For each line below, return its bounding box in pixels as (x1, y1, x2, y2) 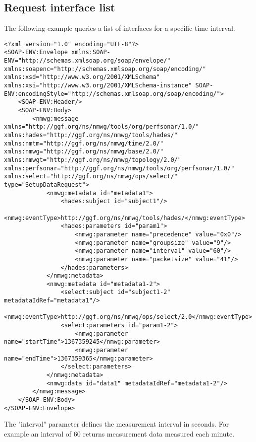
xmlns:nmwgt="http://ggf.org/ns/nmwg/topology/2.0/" (4, 156, 181, 163)
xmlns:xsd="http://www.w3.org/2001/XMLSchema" (4, 74, 160, 81)
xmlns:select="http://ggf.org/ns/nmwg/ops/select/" (4, 173, 178, 180)
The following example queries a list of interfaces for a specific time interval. (4, 23, 235, 33)
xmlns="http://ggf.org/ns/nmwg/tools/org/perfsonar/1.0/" (4, 123, 199, 131)
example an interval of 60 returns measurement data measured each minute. (4, 428, 235, 439)
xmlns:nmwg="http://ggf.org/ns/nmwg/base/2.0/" (4, 148, 164, 155)
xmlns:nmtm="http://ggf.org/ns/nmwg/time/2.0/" (4, 140, 164, 147)
